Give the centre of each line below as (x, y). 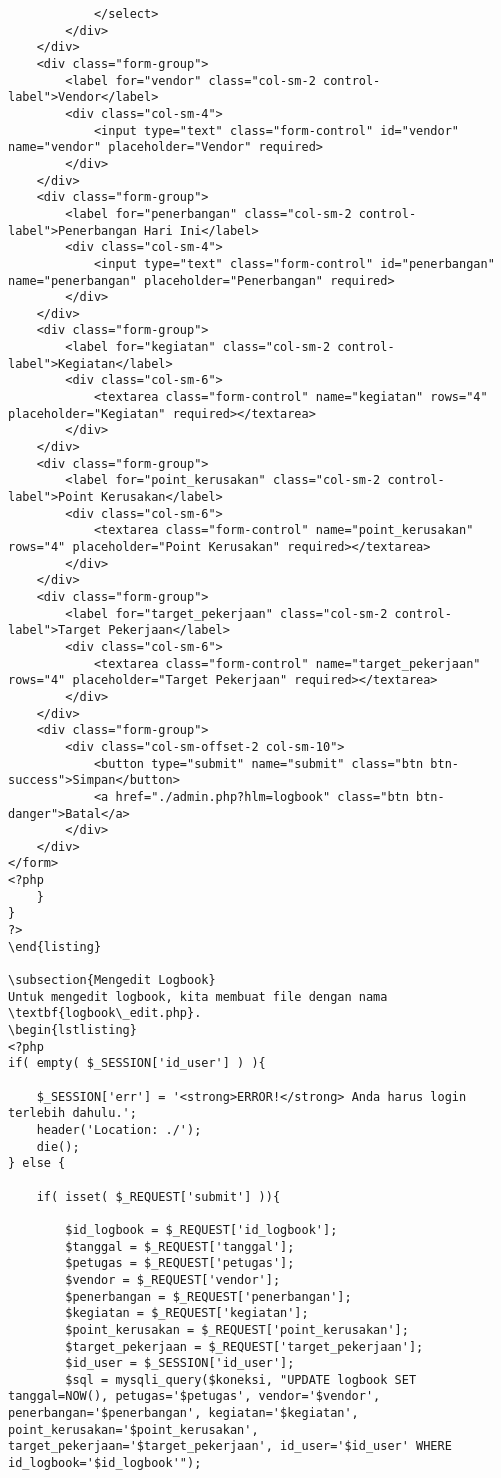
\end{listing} (55, 946)
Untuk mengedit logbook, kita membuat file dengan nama (198, 996)
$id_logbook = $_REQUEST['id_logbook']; (201, 1229)
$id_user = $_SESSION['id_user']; (180, 1363)
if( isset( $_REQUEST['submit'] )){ (158, 1196)
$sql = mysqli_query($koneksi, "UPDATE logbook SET (241, 1379)
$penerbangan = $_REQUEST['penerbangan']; (208, 1296)
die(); (58, 1146)
